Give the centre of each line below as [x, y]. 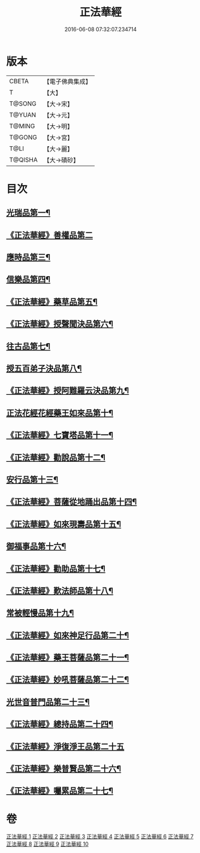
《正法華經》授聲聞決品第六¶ [60, 324]
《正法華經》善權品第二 [49, 235]
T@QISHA [23, 159]
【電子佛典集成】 [67, 81]
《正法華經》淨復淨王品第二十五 [65, 746]
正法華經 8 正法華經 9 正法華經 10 [47, 844]
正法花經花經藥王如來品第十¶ [60, 413]
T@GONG [23, 137]
